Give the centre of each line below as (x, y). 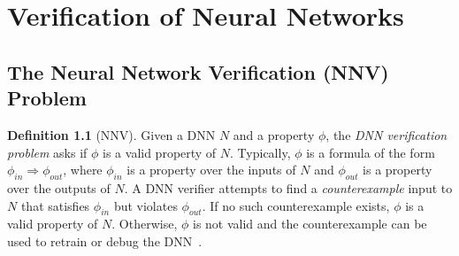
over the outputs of (59, 187)
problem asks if (47, 152)
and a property (274, 134)
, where (83, 170)
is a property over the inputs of (211, 170)
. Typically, (260, 152)
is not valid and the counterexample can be (310, 224)
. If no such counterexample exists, (296, 205)
